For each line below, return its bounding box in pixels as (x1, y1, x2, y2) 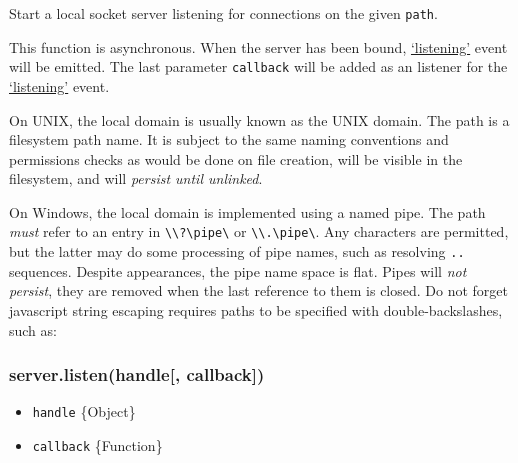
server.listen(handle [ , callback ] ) (9, 362, 265, 387)
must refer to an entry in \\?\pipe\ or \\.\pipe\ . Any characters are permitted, (9, 221, 509, 242)
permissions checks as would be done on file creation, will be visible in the (9, 148, 463, 169)
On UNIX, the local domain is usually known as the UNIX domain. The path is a (9, 109, 510, 130)
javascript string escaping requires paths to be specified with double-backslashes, (9, 299, 503, 320)
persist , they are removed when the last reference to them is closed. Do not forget (9, 280, 509, 301)
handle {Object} (32, 401, 136, 422)
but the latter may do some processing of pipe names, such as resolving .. (9, 241, 465, 262)
